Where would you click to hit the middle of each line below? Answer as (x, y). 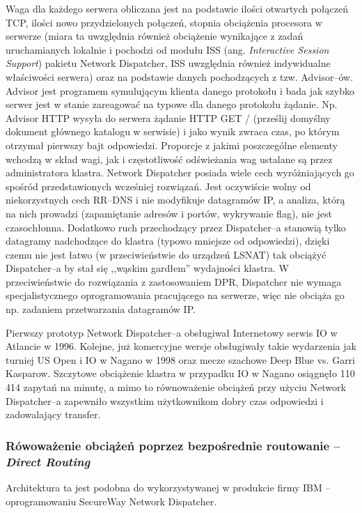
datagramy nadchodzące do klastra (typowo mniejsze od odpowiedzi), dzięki (168, 241)
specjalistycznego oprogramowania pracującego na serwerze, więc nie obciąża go (175, 295)
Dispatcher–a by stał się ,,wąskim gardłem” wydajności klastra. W (147, 268)
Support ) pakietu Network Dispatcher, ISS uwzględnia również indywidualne (168, 63)
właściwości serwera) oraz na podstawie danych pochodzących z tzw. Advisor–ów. (180, 76)
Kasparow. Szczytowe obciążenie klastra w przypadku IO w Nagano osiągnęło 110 (180, 373)
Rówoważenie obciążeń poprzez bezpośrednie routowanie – (173, 445)
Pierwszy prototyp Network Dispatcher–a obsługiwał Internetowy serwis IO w (172, 332)
